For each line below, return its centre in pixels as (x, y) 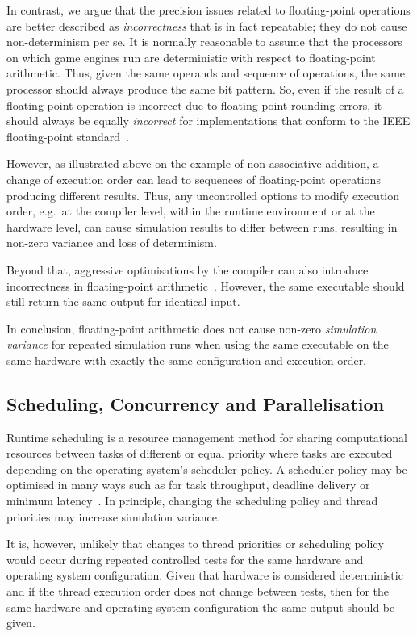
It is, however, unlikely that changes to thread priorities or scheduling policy (195, 544)
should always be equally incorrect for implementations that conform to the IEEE (208, 121)
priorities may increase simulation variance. (113, 516)
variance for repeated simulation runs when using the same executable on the (198, 344)
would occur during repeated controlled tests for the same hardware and (185, 559)
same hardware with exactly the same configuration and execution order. (187, 360)
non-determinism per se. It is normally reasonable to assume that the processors (204, 42)
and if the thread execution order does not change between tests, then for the (198, 591)
